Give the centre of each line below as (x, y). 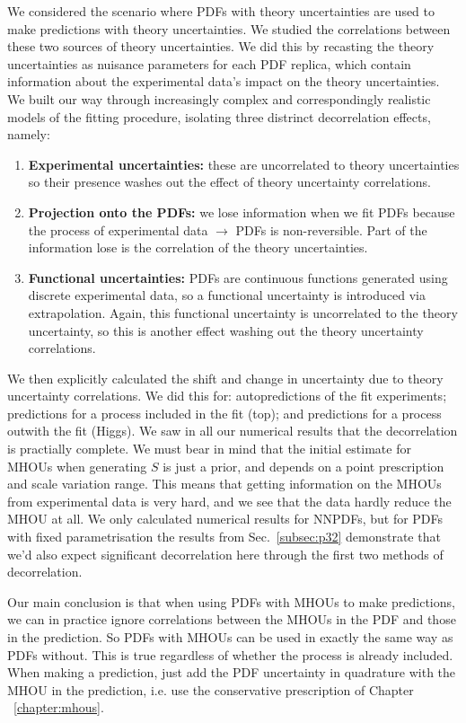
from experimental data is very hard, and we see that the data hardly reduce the (229, 501)
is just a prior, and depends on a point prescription (303, 466)
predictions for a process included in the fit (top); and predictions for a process (224, 413)
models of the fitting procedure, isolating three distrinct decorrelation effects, (219, 116)
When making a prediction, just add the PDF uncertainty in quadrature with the (232, 672)
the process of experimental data (118, 229)
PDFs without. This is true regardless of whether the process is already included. (230, 654)
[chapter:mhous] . (59, 707)
